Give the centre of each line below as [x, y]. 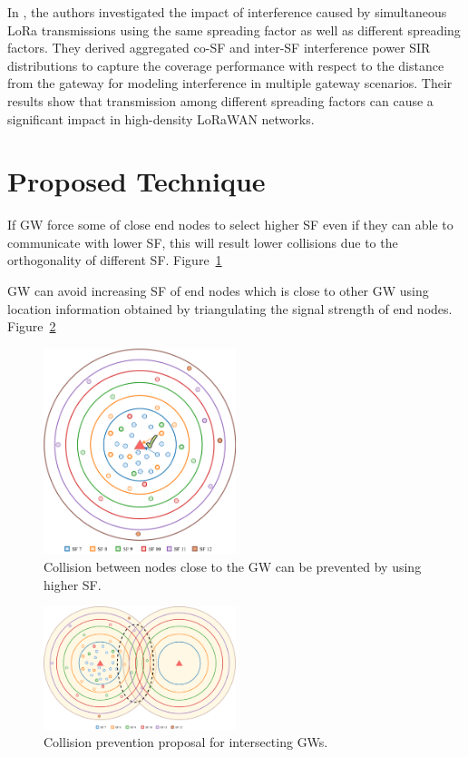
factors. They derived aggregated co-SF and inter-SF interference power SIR [219, 48]
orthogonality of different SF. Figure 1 [115, 260]
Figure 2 [32, 326]
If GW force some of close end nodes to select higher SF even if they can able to [230, 225]
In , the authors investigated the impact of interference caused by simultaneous [227, 12]
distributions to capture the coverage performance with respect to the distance [226, 65]
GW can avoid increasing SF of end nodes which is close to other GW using [218, 291]
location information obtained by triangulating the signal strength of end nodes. [230, 308]
